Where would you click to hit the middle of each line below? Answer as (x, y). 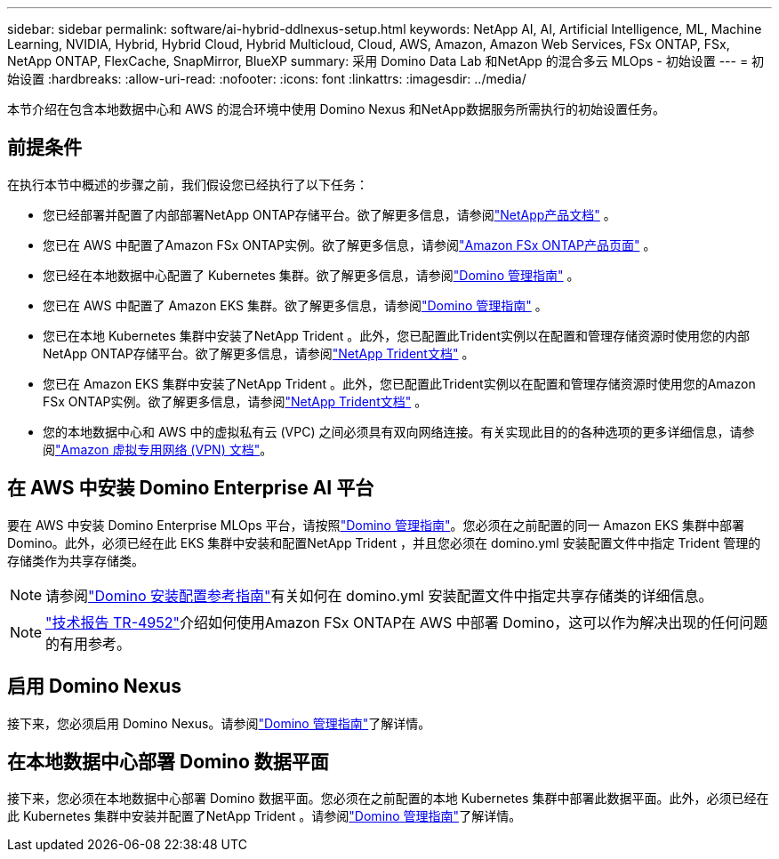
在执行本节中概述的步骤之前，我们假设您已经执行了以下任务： (188, 184)
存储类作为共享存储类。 (76, 560)
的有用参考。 (88, 643)
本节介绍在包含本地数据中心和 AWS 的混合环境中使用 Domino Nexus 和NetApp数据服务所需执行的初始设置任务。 (336, 109)
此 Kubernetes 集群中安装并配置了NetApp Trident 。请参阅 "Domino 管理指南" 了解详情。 (265, 816)
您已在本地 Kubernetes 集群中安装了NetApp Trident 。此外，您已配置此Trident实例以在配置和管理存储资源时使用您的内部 (396, 335)
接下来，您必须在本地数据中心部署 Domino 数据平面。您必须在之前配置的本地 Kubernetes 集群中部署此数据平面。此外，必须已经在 (388, 799)
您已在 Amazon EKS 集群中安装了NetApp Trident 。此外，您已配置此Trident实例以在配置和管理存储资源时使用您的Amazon (399, 383)
